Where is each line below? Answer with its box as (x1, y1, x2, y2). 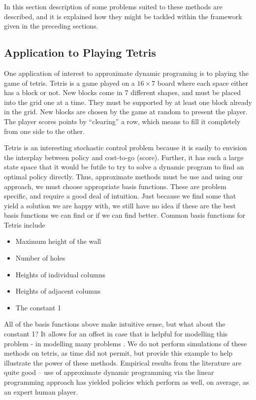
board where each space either (157, 77, 249, 88)
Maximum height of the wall (15, 236, 101, 246)
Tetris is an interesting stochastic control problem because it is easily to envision (4, 142, 247, 153)
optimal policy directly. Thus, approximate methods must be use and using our (4, 171, 243, 181)
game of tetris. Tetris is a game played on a (4, 77, 135, 88)
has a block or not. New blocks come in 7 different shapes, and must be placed (4, 87, 241, 98)
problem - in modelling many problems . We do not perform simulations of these (4, 338, 247, 348)
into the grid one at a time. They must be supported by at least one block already (4, 97, 252, 107)
